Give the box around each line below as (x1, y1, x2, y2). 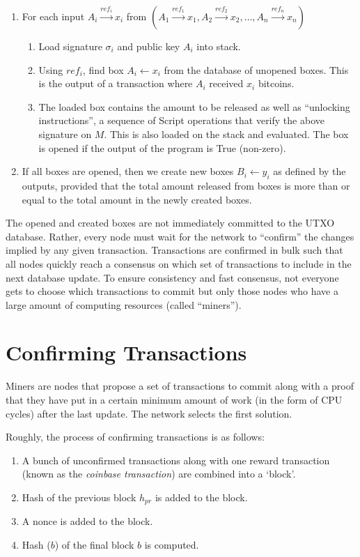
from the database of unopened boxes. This (164, 62, 349, 77)
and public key (117, 39, 180, 53)
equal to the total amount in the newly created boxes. (22, 192, 252, 206)
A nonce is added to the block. (22, 514, 153, 528)
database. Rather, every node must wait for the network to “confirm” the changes (6, 229, 354, 243)
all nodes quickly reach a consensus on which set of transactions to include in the (6, 256, 352, 270)
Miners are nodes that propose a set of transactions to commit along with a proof (6, 379, 354, 393)
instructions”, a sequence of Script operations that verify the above (38, 113, 324, 128)
